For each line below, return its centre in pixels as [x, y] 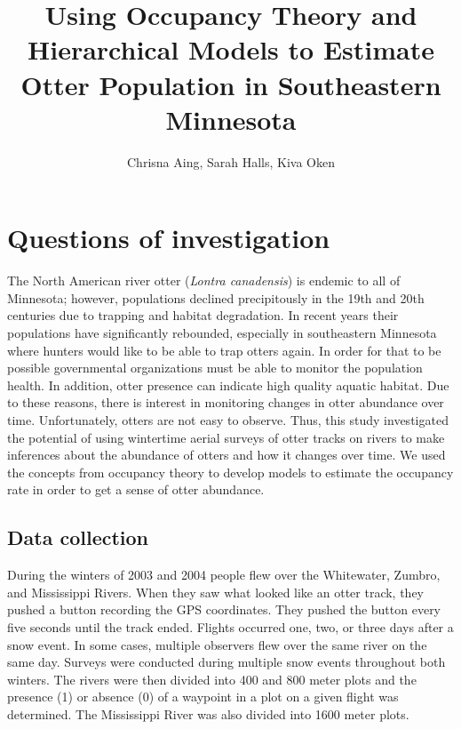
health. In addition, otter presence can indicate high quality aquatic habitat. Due [228, 385]
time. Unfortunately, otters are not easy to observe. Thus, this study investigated [228, 419]
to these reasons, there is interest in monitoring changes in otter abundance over [226, 402]
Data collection [78, 537]
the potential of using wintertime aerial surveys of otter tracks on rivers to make [226, 437]
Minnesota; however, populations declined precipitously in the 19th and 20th [216, 297]
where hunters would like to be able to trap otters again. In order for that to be [224, 350]
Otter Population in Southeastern [231, 84]
